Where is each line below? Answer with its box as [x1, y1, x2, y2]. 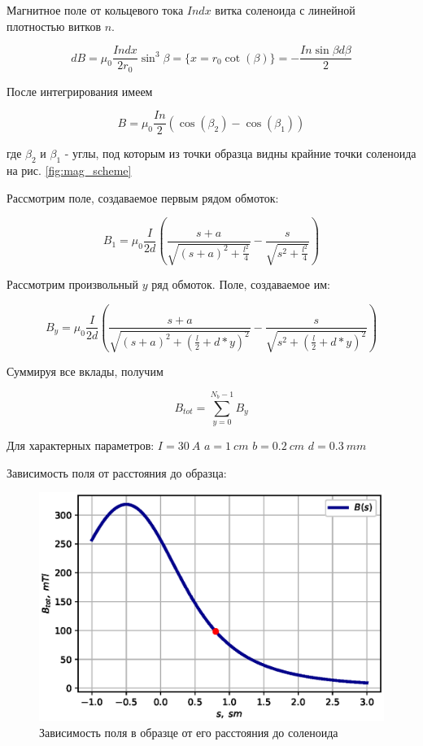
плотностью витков [7, 17, 102, 34]
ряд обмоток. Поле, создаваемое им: [151, 276, 330, 293]
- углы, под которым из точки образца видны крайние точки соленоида [64, 145, 416, 162]
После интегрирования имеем [7, 82, 153, 99]
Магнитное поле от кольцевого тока [7, 2, 184, 18]
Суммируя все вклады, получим [7, 363, 164, 379]
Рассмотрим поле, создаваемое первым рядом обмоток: [7, 189, 279, 206]
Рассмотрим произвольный [7, 276, 139, 293]
